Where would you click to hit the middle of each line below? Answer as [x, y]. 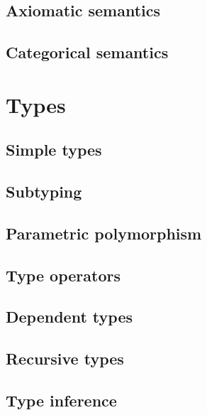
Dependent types [69, 317]
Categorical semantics [87, 52]
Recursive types [65, 359]
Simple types [54, 150]
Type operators [63, 275]
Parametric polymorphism [104, 233]
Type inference [61, 400]
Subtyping [44, 192]
